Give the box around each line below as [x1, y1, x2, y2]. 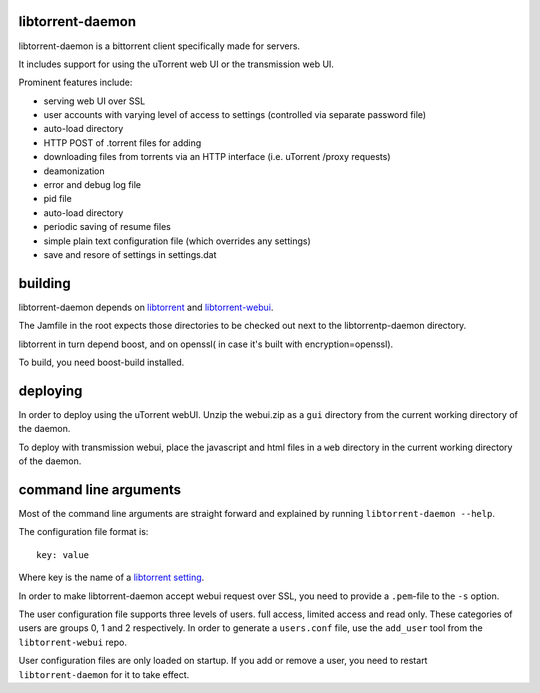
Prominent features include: [18, 76, 133, 89]
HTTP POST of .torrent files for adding [43, 136, 202, 149]
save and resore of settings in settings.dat [43, 248, 217, 260]
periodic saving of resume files [43, 221, 172, 233]
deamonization [43, 165, 105, 177]
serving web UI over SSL [43, 95, 146, 107]
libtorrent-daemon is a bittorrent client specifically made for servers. [18, 40, 300, 52]
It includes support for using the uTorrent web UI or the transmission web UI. [18, 58, 335, 70]
